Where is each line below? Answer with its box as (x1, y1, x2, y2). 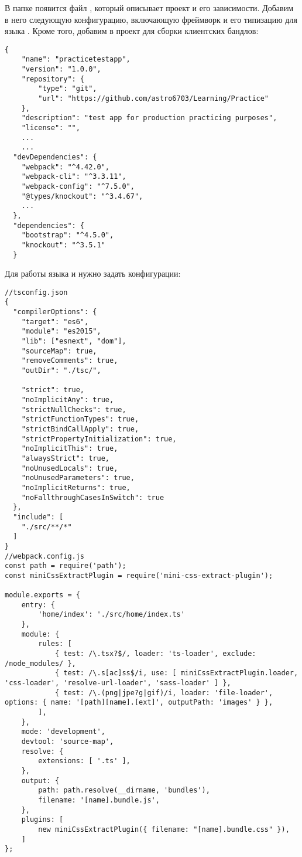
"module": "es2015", (21, 327, 101, 336)
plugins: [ (21, 815, 64, 824)
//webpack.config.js (5, 552, 85, 560)
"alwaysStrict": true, (21, 454, 109, 462)
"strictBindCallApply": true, (21, 425, 139, 433)
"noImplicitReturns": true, (21, 483, 131, 492)
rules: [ (38, 640, 72, 648)
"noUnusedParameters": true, (21, 474, 135, 482)
